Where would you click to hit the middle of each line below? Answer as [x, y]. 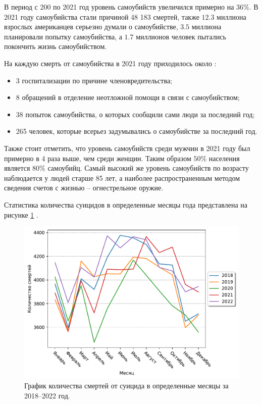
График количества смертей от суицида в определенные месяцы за [126, 386]
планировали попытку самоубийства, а [63, 36]
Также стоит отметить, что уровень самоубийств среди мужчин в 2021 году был [127, 148]
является [17, 168]
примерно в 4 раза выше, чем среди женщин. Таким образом [98, 158]
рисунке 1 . [21, 214]
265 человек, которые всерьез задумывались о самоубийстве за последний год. [137, 131]
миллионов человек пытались [181, 36]
